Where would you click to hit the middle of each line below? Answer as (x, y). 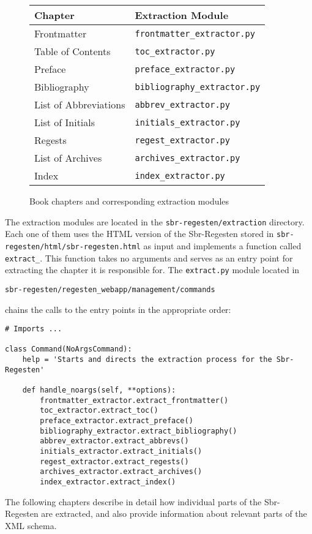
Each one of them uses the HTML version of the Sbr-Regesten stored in (139, 234)
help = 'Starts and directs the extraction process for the (147, 360)
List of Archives (68, 158)
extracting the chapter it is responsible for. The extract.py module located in (152, 270)
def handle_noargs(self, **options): (99, 390)
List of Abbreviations (80, 104)
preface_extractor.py (185, 69)
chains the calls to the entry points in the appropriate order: (118, 309)
